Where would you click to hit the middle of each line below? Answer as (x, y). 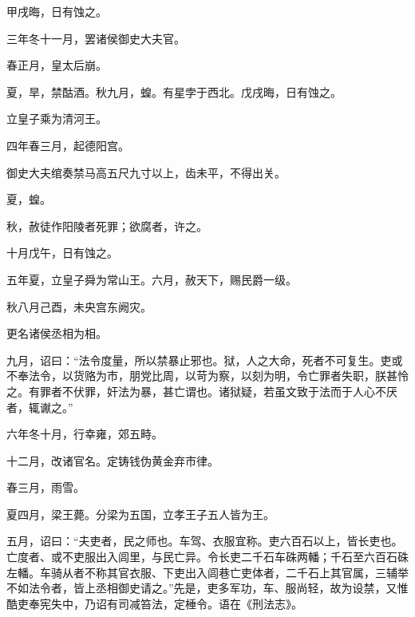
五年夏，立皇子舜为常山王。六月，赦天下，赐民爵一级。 (152, 279)
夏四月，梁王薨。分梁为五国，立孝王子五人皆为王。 (140, 514)
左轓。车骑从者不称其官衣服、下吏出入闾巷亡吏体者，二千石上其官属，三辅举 (207, 572)
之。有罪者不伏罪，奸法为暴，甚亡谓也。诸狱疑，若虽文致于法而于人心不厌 (202, 391)
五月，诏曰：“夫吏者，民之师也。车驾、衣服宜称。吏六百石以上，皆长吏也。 (205, 541)
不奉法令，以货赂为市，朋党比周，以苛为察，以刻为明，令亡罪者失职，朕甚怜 (207, 376)
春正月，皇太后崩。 (57, 65)
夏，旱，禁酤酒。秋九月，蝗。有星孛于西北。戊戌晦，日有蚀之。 (174, 91)
